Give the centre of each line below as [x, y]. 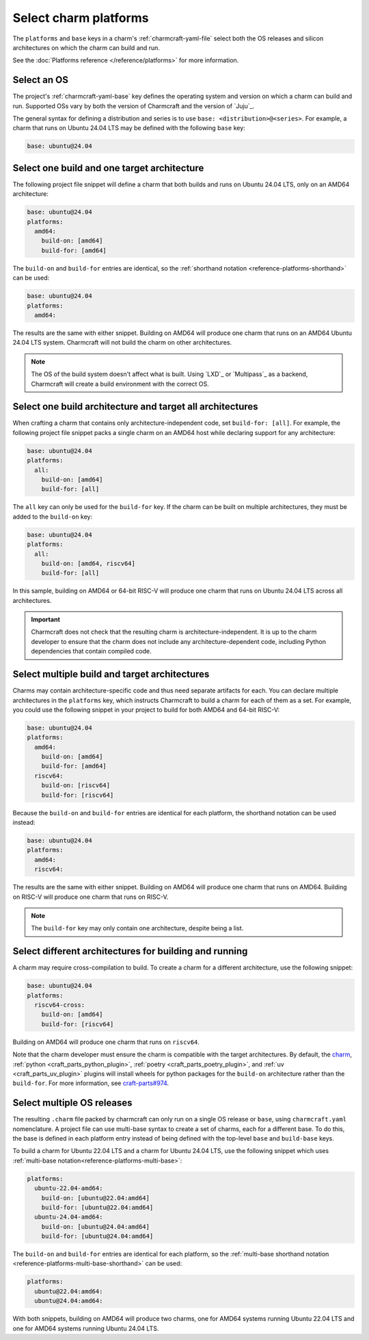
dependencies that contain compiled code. [91, 652]
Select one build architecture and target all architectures [136, 407]
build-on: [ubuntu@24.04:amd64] [96, 1227]
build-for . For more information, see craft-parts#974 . [91, 1083]
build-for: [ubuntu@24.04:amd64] [97, 1236]
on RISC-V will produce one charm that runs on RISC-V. [91, 897]
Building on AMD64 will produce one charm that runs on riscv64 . [106, 1042]
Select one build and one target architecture [108, 168]
